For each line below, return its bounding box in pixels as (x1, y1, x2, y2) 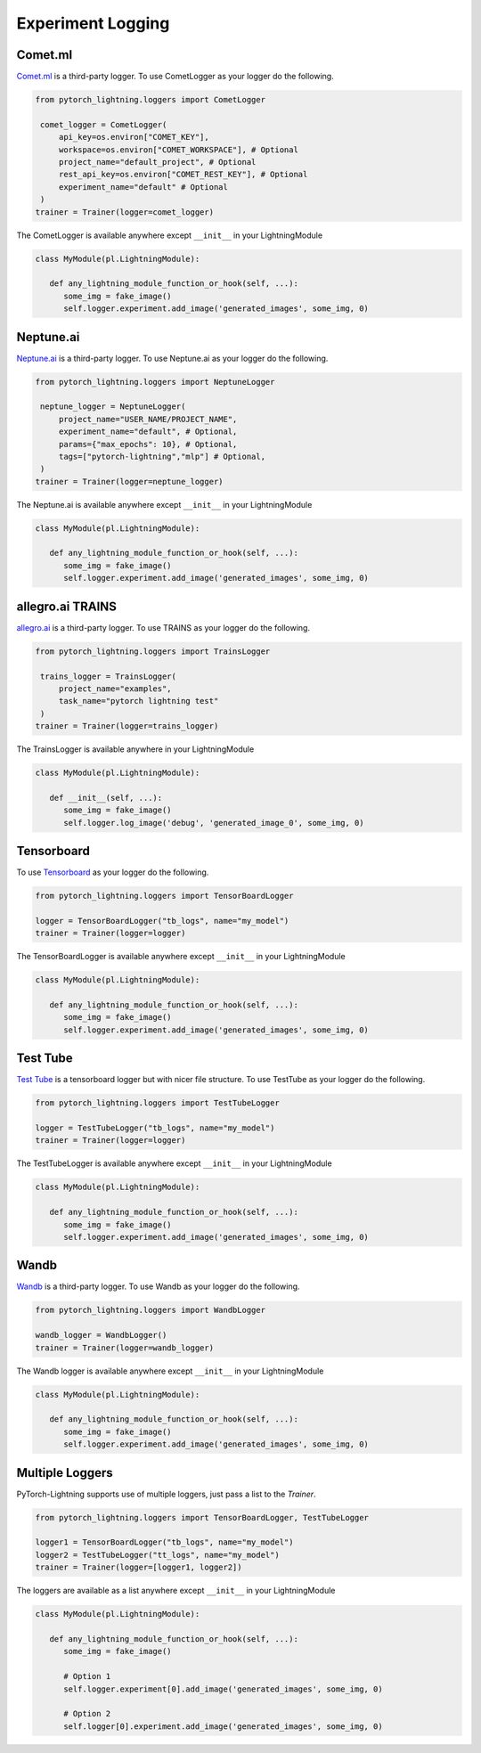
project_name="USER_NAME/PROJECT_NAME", (58, 414, 238, 424)
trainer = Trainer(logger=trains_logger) (35, 722, 219, 731)
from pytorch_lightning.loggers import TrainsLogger (35, 646, 271, 656)
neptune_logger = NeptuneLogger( (40, 402, 186, 412)
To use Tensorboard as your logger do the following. (16, 867, 209, 877)
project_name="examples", (58, 683, 173, 694)
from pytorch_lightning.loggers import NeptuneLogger (35, 377, 275, 387)
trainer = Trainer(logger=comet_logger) (35, 207, 214, 217)
